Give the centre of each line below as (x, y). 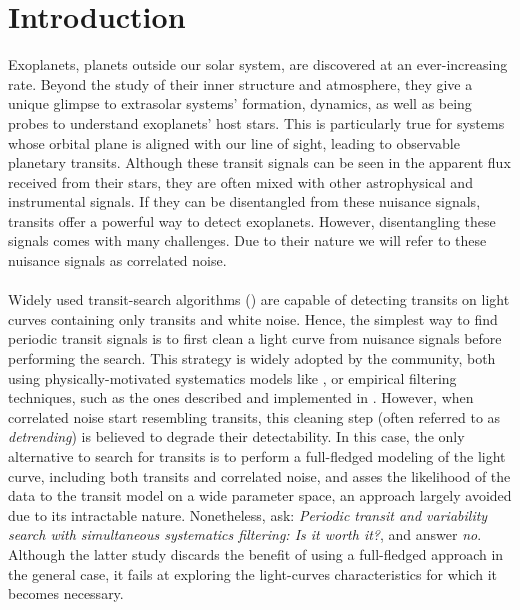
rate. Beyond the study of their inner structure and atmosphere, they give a (240, 83)
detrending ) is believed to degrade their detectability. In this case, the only (236, 436)
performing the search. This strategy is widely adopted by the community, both (252, 358)
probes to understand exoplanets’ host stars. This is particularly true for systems (256, 122)
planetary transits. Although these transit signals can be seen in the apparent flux (259, 162)
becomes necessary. (66, 593)
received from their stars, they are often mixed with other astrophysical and (240, 181)
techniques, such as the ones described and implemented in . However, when (241, 397)
